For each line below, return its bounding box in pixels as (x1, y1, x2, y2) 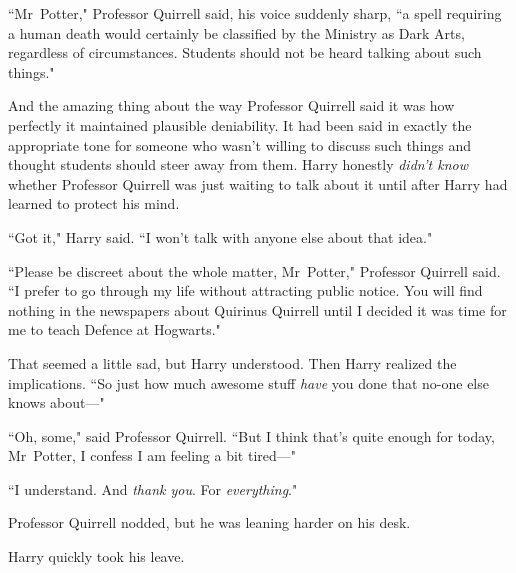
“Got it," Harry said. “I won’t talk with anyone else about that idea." (8, 226, 433, 247)
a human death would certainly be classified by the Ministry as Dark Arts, (8, 22, 465, 43)
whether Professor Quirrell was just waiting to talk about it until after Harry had (8, 173, 508, 194)
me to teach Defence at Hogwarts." (8, 319, 221, 340)
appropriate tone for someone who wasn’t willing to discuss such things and (8, 134, 472, 155)
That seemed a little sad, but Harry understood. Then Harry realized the (8, 352, 457, 373)
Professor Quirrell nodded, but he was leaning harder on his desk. (8, 512, 411, 533)
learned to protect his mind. (8, 193, 180, 214)
